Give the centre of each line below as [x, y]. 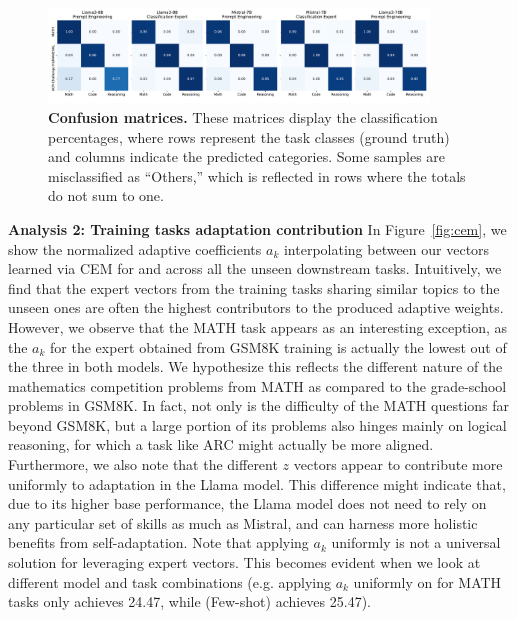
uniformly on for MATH [427, 581]
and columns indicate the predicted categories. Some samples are [247, 156]
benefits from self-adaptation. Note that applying [158, 542]
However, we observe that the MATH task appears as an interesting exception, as [258, 326]
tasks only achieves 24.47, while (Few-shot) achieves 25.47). [189, 601]
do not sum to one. [106, 195]
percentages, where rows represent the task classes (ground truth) [249, 136]
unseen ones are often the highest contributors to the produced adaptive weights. [256, 307]
